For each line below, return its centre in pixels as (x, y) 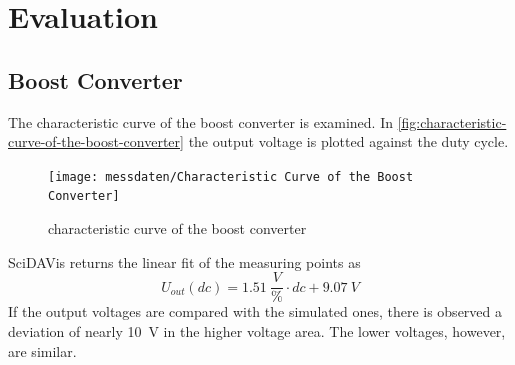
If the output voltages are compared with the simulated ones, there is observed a (255, 311)
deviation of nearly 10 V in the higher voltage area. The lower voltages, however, (257, 330)
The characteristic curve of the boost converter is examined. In (200, 121)
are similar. (42, 350)
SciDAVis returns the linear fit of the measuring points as (184, 261)
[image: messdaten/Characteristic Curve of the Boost (231, 176)
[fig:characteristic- (452, 121)
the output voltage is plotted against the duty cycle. (348, 141)
